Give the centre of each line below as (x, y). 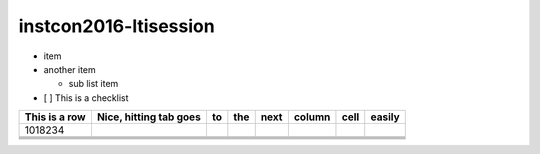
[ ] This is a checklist (86, 97)
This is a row (55, 117)
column (312, 117)
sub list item (93, 84)
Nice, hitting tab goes (149, 117)
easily (385, 117)
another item (70, 69)
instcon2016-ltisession (116, 26)
